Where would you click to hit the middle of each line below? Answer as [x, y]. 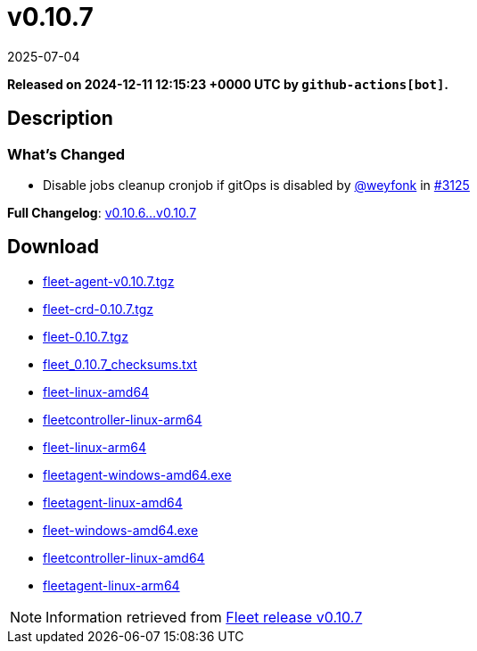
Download [53, 247]
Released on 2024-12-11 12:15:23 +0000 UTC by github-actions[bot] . [228, 84]
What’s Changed [66, 154]
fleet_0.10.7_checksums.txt [120, 364]
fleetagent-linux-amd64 [113, 502]
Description [60, 119]
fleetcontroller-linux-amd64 [124, 557]
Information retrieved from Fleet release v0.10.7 [204, 617]
